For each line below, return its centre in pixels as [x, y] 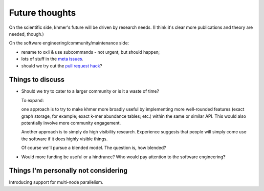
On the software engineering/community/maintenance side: [69, 43]
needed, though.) [26, 34]
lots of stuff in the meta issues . [52, 59]
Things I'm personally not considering [68, 171]
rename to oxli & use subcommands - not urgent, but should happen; [90, 52]
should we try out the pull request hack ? [62, 65]
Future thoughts [42, 13]
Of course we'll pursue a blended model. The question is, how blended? [94, 148]
